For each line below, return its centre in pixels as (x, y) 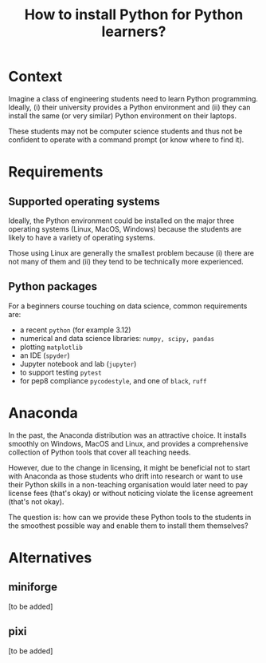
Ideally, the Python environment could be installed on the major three (121, 220)
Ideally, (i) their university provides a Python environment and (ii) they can (129, 107)
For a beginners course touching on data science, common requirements (128, 306)
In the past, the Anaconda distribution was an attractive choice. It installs (127, 435)
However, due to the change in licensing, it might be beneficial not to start (129, 467)
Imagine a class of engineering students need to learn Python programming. (133, 98)
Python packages (53, 286)
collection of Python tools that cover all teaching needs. (100, 452)
